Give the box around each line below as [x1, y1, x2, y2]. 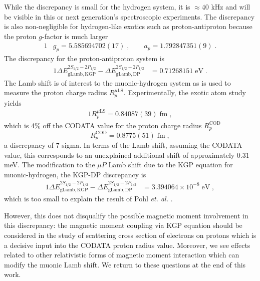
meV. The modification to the [4, 159, 95, 170]
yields [4, 97, 22, 108]
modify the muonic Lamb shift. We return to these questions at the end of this [4, 259, 246, 269]
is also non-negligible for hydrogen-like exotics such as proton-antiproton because [4, 21, 252, 32]
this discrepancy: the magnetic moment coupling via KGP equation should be [4, 220, 242, 230]
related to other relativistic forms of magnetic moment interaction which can [4, 249, 239, 260]
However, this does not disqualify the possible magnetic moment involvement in [4, 210, 248, 220]
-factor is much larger [42, 31, 108, 41]
